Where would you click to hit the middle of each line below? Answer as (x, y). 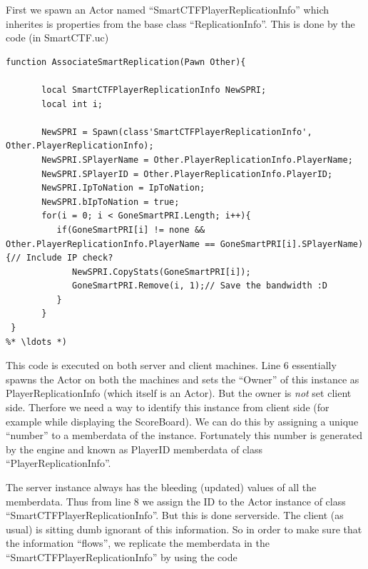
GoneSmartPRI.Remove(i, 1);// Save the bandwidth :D (200, 286)
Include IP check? (70, 258)
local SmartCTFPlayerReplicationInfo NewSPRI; (154, 90)
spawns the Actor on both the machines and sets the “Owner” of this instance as (183, 379)
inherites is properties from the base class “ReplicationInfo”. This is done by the (180, 23)
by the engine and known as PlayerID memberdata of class (134, 449)
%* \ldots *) (36, 342)
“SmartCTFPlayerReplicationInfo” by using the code (122, 557)
